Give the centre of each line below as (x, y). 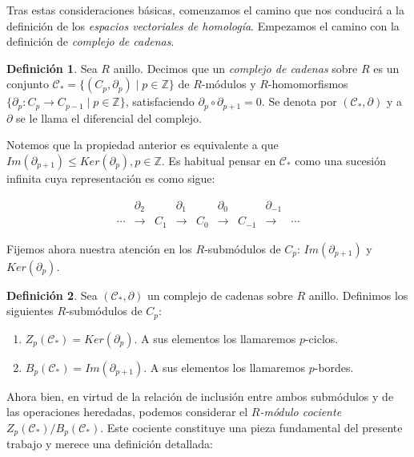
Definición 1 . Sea (52, 68)
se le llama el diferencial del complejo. (109, 117)
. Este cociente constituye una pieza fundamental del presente (251, 427)
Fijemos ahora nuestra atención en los (99, 248)
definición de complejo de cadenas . (90, 41)
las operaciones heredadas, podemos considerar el (127, 412)
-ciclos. (322, 338)
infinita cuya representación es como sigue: (111, 178)
